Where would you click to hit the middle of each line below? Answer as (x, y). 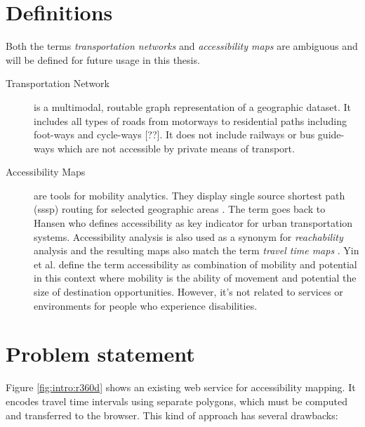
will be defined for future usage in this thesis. (103, 59)
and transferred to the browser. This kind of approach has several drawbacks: (172, 415)
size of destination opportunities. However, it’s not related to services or (188, 292)
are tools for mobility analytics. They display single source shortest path (190, 195)
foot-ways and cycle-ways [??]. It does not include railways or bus (174, 134)
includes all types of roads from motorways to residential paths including (190, 120)
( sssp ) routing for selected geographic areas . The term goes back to (180, 209)
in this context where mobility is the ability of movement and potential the (195, 278)
